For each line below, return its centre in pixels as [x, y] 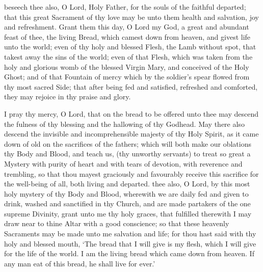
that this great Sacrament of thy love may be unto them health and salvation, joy [131, 17]
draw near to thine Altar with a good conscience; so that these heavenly [117, 223]
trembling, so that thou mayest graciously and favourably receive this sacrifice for [131, 173]
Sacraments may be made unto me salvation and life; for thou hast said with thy [130, 234]
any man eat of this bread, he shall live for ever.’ [80, 263]
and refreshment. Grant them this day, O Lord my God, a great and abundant [127, 27]
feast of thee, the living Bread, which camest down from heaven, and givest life [127, 36]
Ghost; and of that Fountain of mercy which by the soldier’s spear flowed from [127, 77]
